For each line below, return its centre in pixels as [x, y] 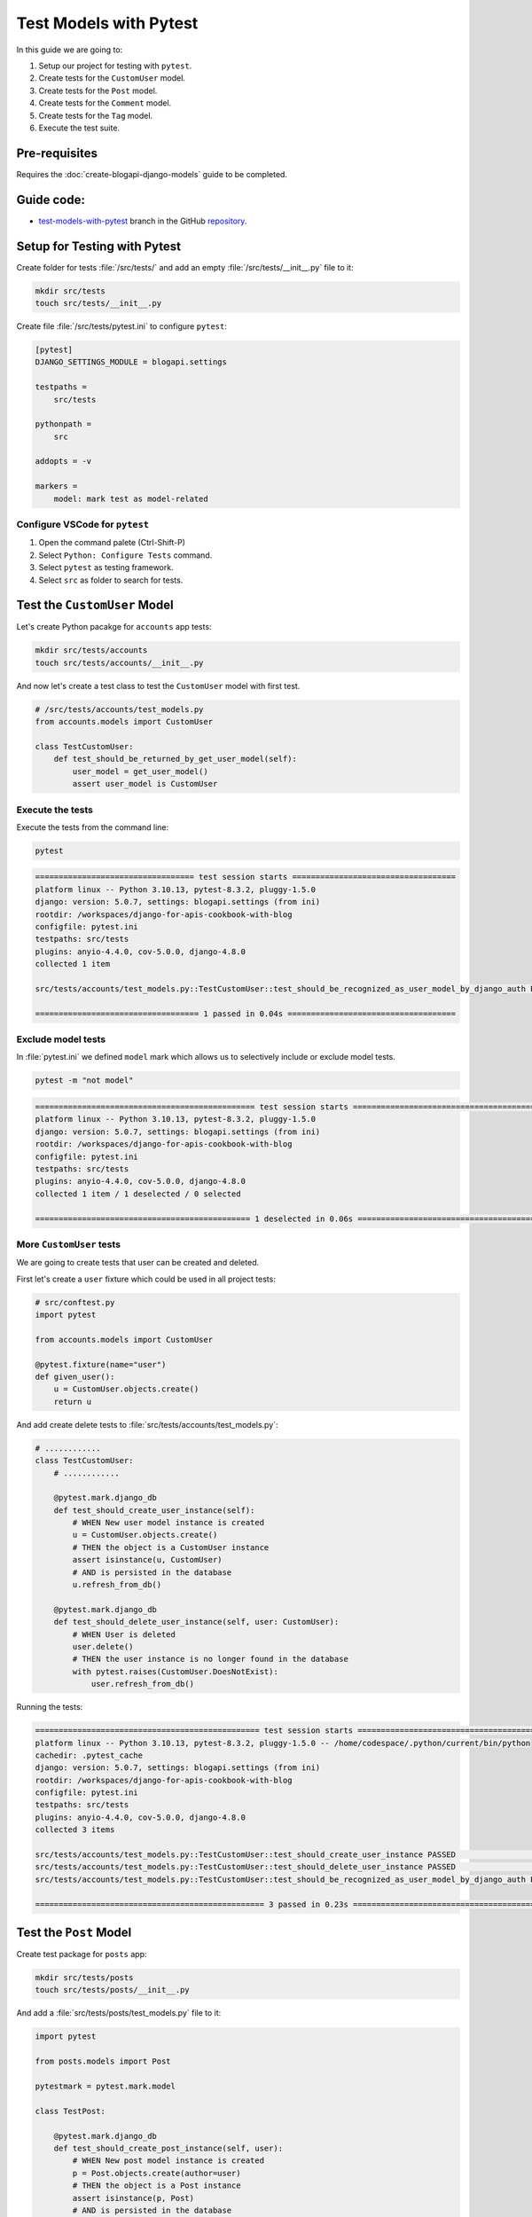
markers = [56, 486]
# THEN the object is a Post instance [156, 2186]
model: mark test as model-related [131, 498]
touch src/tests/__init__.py [98, 303]
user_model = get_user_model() [140, 771]
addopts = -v [63, 462]
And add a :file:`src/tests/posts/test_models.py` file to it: [119, 2013]
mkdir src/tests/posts [84, 1978]
